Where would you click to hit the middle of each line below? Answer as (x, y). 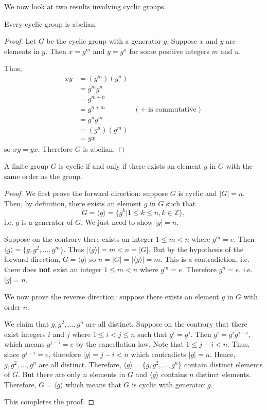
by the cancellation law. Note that (130, 344)
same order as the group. (43, 176)
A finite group (26, 166)
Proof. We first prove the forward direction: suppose (86, 193)
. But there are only (49, 374)
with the (239, 166)
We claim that (27, 324)
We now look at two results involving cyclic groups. (85, 6)
